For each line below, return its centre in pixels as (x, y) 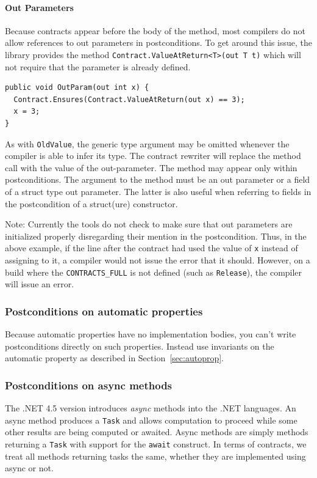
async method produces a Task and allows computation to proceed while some (151, 420)
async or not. (29, 468)
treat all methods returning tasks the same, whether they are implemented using (155, 456)
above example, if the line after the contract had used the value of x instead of (151, 248)
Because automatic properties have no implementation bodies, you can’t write (151, 334)
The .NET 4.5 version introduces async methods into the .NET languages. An (151, 408)
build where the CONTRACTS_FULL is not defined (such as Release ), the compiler (154, 272)
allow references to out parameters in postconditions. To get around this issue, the (158, 42)
